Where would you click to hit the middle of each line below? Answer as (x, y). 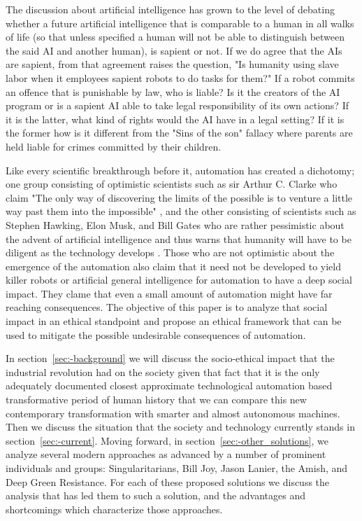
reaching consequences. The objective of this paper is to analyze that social (167, 307)
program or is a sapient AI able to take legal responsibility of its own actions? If (177, 105)
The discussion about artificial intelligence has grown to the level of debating (170, 9)
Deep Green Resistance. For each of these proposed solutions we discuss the (168, 481)
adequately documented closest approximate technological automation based (169, 385)
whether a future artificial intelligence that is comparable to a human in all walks (180, 23)
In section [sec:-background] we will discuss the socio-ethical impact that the (170, 358)
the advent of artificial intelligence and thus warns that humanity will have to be (179, 238)
